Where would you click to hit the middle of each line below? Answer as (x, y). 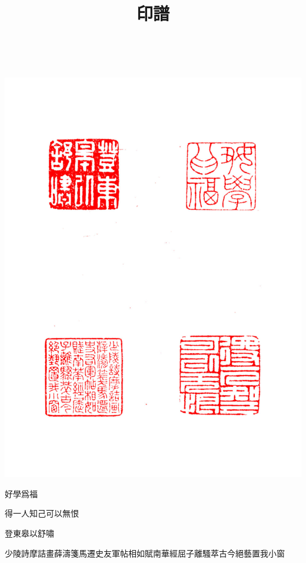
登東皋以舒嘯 (29, 533)
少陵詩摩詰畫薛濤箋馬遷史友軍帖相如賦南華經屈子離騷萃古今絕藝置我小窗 (145, 553)
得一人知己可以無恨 (42, 513)
